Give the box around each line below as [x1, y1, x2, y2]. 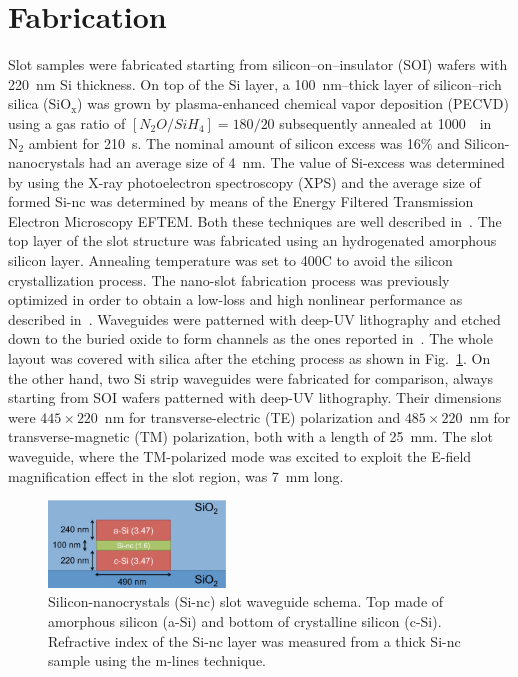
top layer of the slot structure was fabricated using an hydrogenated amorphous [8, 230, 497, 251]
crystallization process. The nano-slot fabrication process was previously [8, 269, 450, 290]
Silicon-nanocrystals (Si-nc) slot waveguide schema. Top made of [48, 591, 444, 612]
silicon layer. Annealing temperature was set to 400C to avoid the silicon [8, 250, 453, 271]
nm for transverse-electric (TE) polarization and [104, 406, 401, 427]
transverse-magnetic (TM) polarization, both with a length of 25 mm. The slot [8, 426, 493, 447]
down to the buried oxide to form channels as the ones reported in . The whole [8, 328, 493, 349]
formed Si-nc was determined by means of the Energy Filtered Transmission [8, 191, 474, 212]
